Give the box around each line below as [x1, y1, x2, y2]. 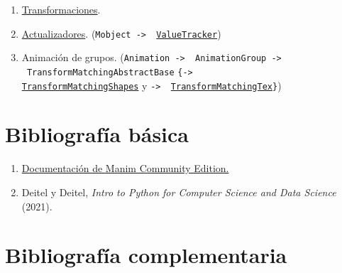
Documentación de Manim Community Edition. [21, 161, 229, 176]
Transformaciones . [21, 2, 101, 16]
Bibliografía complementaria [5, 240, 287, 269]
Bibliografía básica [5, 119, 189, 149]
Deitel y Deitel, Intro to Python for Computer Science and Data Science [21, 184, 336, 199]
